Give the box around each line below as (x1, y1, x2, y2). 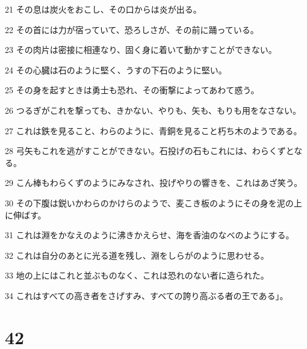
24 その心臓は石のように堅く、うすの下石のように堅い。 (5, 63, 227, 76)
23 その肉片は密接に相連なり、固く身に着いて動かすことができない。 (5, 43, 277, 56)
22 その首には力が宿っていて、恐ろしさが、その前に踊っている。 (5, 23, 259, 36)
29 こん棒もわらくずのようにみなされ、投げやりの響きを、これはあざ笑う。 (5, 176, 302, 189)
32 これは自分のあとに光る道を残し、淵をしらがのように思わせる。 (5, 249, 269, 261)
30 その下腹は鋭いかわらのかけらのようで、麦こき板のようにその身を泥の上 (5, 196, 302, 209)
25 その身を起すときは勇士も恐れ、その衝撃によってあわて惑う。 (5, 84, 259, 96)
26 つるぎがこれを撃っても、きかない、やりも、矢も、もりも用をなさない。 (5, 103, 301, 116)
